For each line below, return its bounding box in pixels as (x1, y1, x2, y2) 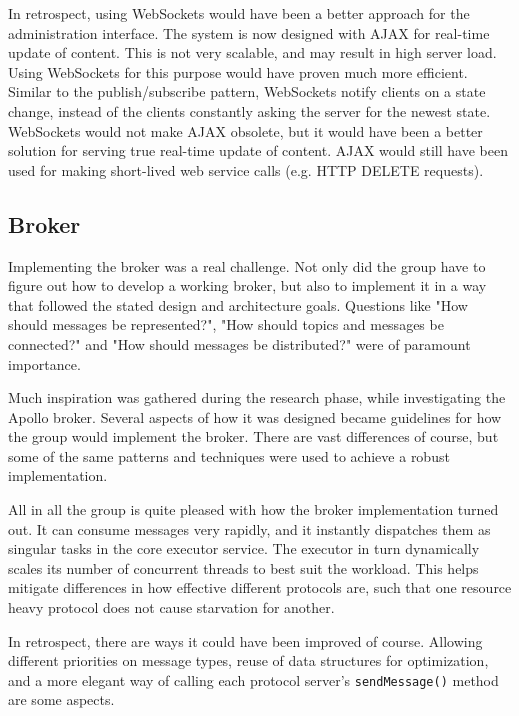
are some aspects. (8, 689, 115, 710)
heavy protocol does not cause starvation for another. (8, 597, 335, 618)
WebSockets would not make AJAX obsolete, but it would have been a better (8, 120, 483, 141)
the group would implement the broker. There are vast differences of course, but (8, 426, 499, 447)
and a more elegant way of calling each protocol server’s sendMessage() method (8, 669, 499, 690)
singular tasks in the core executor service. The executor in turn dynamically (8, 538, 480, 559)
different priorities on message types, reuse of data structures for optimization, (8, 650, 489, 671)
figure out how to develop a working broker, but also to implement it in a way (8, 275, 487, 296)
